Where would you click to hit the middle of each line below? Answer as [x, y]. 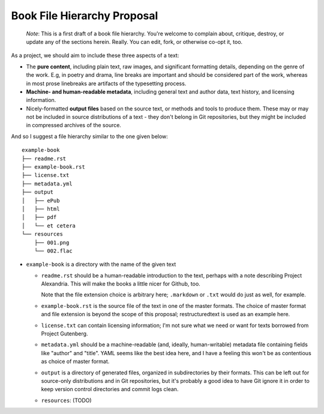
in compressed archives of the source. [73, 125]
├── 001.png [52, 242]
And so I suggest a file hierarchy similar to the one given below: [89, 136]
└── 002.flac [53, 251]
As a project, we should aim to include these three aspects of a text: [95, 55]
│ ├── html [41, 209]
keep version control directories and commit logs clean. [110, 389]
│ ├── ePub [41, 200]
